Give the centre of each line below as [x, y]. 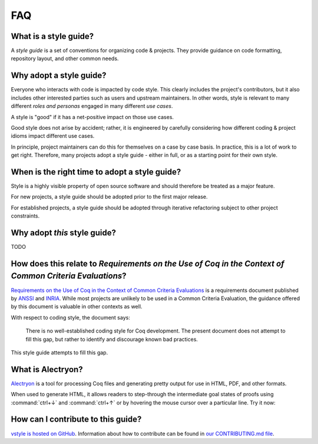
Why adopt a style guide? [59, 76]
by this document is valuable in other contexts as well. [77, 307]
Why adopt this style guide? [63, 233]
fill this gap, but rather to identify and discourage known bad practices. [112, 339]
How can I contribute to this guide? [76, 420]
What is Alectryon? [47, 369]
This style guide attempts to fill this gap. [59, 352]
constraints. [25, 216]
